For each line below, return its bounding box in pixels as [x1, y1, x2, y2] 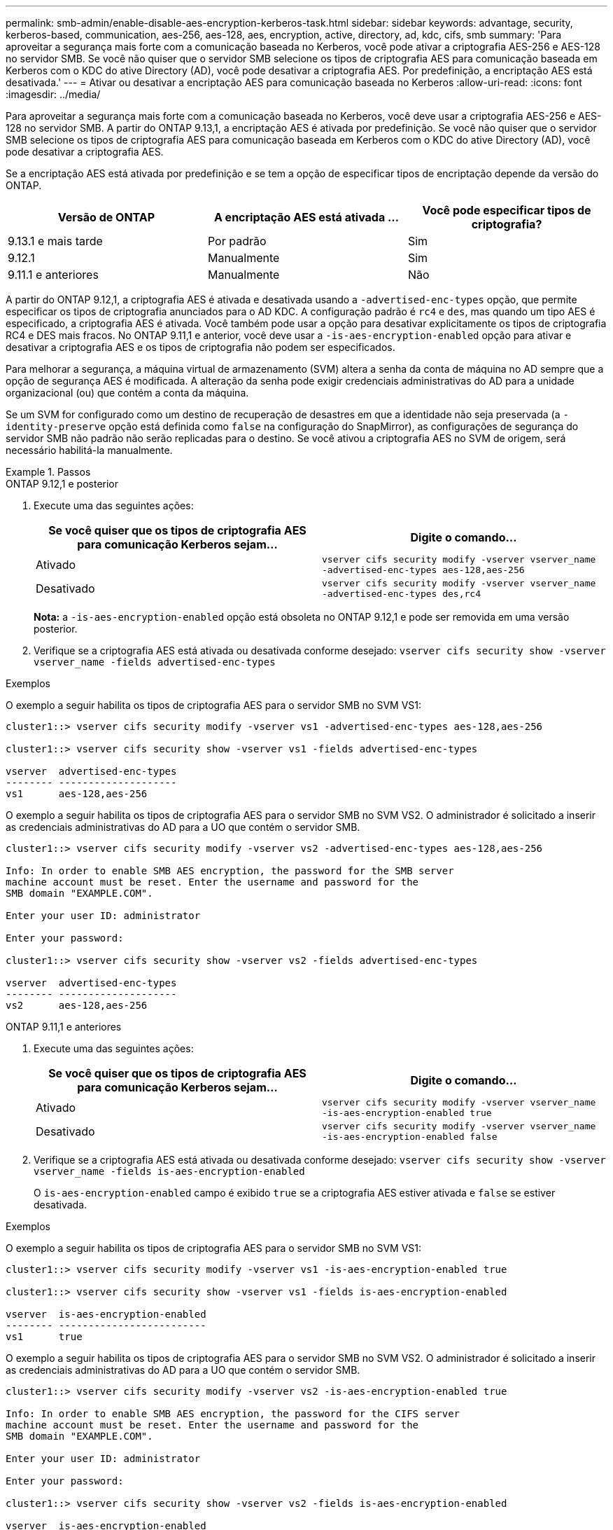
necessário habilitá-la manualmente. [6, 444, 173, 456]
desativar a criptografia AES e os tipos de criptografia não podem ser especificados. [6, 341, 395, 353]
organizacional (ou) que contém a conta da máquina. [6, 387, 249, 399]
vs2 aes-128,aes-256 [6, 1000, 148, 1011]
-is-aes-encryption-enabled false [322, 1131, 498, 1142]
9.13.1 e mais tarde [8, 234, 103, 248]
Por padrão [207, 234, 267, 248]
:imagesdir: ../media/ [6, 88, 101, 100]
